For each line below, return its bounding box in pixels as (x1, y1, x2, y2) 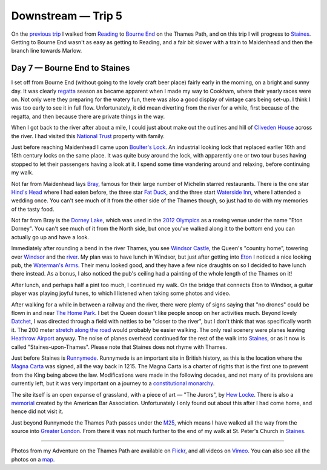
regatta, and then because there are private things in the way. (11, 113, 165, 120)
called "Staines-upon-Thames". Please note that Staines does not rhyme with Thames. (11, 343, 227, 351)
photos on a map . (11, 455, 55, 463)
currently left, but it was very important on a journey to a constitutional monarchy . (11, 380, 215, 387)
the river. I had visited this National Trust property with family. (11, 132, 165, 139)
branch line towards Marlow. (11, 47, 82, 55)
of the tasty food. (11, 205, 54, 213)
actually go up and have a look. (11, 233, 89, 240)
